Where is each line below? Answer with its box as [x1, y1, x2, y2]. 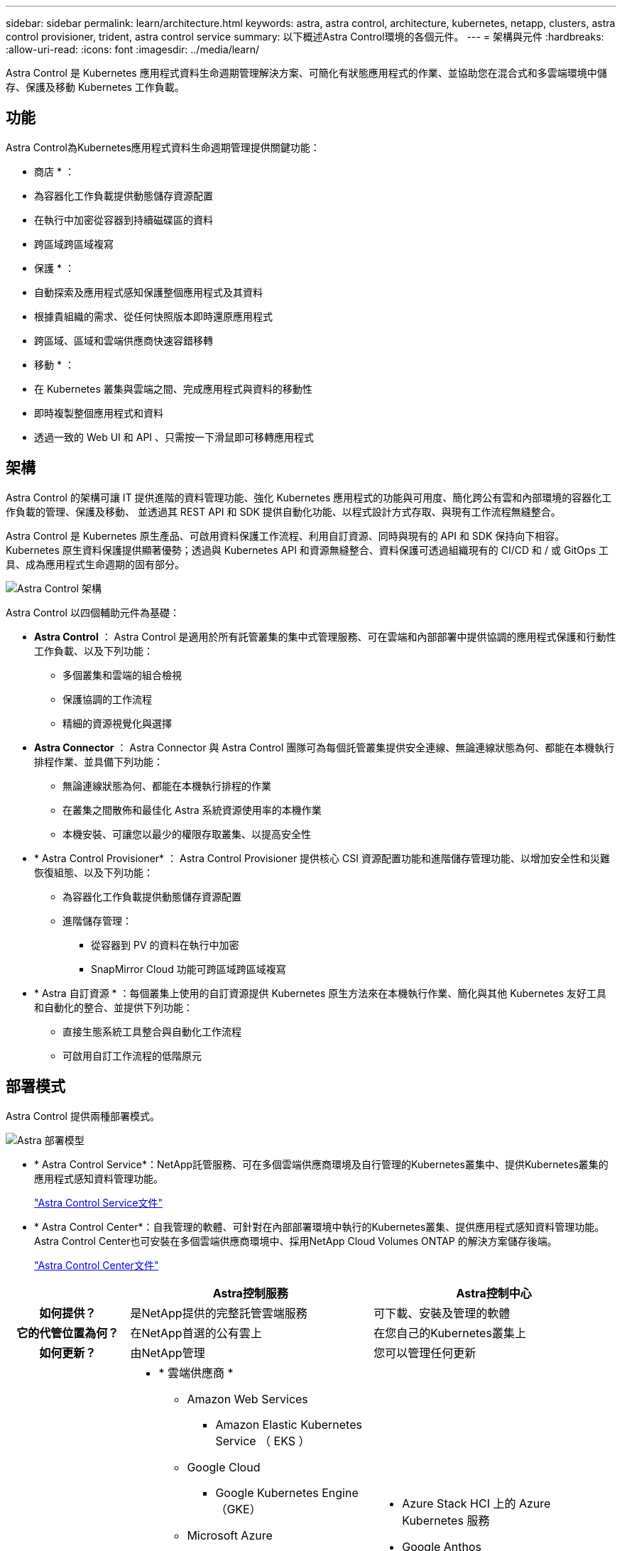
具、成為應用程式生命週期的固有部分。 [6, 557, 185, 570]
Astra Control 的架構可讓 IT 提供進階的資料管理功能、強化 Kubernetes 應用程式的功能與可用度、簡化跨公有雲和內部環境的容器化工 [6, 491, 612, 504]
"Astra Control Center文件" [34, 1258, 159, 1271]
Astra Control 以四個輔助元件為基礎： [6, 606, 180, 619]
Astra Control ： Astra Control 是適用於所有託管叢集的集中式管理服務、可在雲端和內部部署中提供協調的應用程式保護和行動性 [34, 630, 616, 643]
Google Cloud [187, 1459, 261, 1474]
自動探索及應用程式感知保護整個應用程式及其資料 [34, 285, 263, 298]
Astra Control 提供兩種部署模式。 [6, 1109, 160, 1122]
